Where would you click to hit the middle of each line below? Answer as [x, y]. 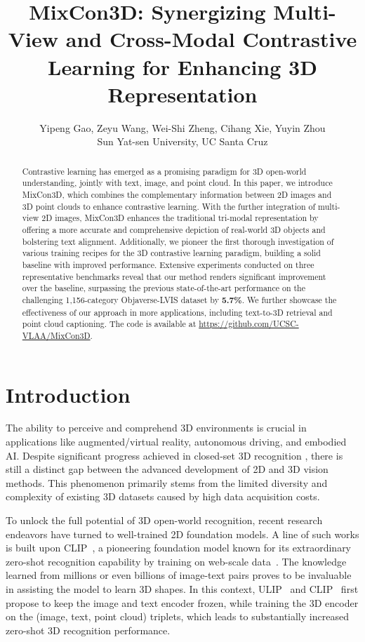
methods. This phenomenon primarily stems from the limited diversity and [167, 482]
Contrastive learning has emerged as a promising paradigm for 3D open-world [164, 171]
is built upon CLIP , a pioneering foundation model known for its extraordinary [179, 548]
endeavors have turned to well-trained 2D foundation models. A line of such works [182, 534]
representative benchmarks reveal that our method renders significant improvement [174, 276]
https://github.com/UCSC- [249, 324]
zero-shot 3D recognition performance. [88, 630]
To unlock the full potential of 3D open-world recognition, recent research [164, 520]
